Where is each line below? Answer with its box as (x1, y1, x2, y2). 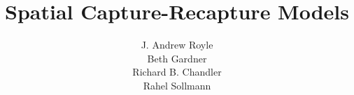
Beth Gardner (147, 51, 207, 65)
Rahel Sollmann (143, 78, 211, 92)
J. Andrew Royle (141, 37, 213, 52)
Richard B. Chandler (132, 64, 222, 79)
